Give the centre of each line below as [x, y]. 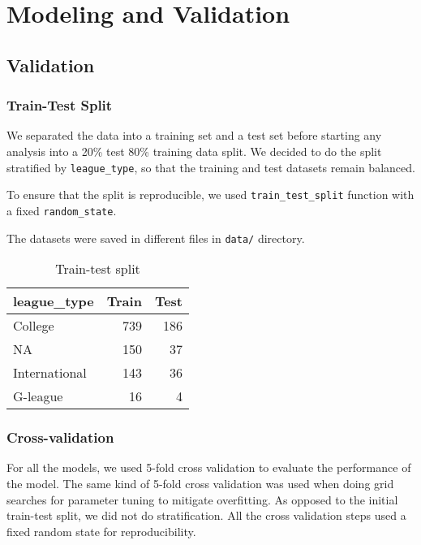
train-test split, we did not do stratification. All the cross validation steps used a [206, 515]
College [34, 326]
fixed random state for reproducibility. [101, 531]
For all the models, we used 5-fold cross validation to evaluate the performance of [209, 467]
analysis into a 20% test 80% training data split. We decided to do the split [194, 151]
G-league [38, 396]
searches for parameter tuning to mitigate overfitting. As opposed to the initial [202, 499]
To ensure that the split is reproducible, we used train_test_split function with [210, 195]
